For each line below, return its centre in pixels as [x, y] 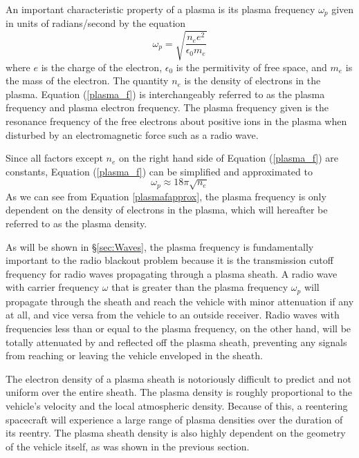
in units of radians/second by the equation [96, 23]
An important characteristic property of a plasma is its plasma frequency [160, 9]
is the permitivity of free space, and [251, 67]
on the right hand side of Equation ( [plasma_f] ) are [229, 158]
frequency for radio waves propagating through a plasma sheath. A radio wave [172, 273]
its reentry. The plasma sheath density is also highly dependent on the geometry [176, 433]
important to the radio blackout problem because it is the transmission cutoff [169, 260]
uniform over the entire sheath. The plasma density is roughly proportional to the [179, 392]
